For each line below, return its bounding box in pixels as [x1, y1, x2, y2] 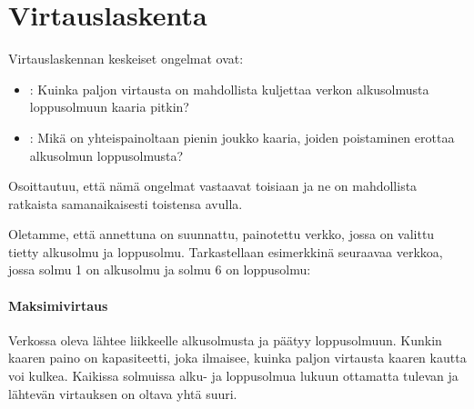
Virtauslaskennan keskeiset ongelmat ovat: [8, 49, 244, 68]
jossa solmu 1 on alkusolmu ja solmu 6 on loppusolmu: [8, 260, 311, 279]
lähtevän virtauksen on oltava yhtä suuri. [8, 384, 237, 403]
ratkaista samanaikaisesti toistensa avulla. [8, 194, 243, 213]
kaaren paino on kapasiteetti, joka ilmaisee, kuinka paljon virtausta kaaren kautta [8, 348, 467, 367]
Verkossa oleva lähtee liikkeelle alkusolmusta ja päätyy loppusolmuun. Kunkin [8, 330, 442, 349]
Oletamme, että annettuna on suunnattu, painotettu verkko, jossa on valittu [8, 224, 435, 244]
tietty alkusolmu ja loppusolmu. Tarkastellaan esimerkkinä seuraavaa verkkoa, [8, 242, 443, 261]
